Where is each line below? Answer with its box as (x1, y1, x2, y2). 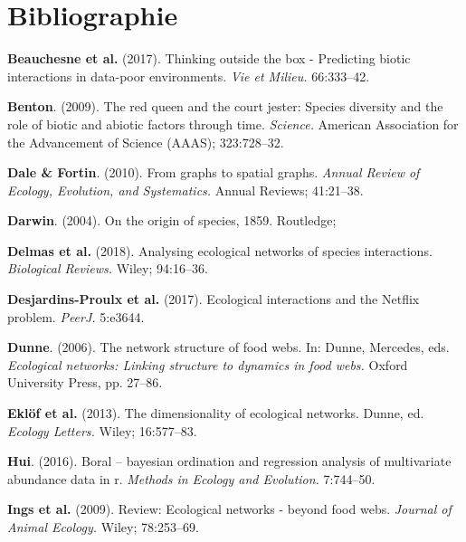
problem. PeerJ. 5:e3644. (7, 307, 145, 326)
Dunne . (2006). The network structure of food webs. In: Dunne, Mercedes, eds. (7, 338, 450, 357)
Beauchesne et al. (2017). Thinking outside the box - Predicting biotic (7, 49, 411, 68)
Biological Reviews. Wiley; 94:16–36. (7, 259, 208, 278)
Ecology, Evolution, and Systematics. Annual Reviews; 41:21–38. (7, 180, 364, 199)
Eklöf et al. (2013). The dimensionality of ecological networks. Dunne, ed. (7, 404, 424, 423)
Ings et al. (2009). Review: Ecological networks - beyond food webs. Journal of (7, 499, 452, 518)
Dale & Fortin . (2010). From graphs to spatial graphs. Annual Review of (7, 163, 420, 182)
